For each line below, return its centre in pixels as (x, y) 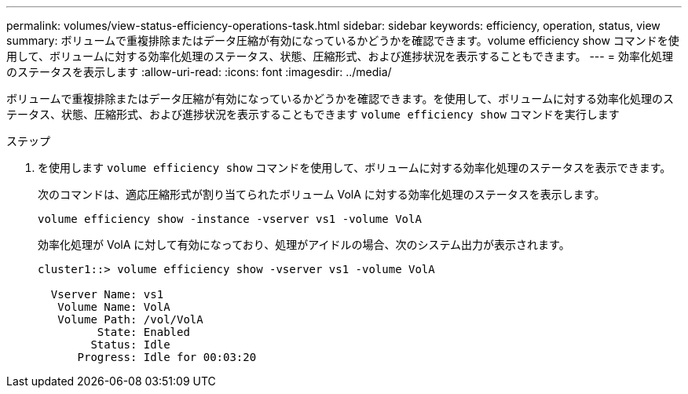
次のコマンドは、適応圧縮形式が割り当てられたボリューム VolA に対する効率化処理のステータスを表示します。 (322, 194)
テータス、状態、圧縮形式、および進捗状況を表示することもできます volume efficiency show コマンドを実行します (313, 114)
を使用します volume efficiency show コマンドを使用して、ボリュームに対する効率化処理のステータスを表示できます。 (355, 168)
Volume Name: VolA (114, 307)
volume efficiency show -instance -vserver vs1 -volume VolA (230, 219)
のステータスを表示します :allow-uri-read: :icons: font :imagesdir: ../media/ (199, 72)
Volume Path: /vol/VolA (130, 319)
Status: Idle (130, 345)
